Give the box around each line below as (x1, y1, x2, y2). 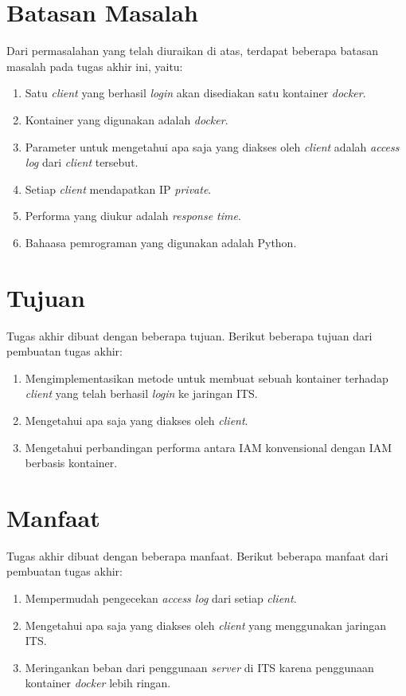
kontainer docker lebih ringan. (25, 674, 171, 691)
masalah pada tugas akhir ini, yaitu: (6, 57, 183, 74)
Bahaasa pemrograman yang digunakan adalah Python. (25, 234, 297, 250)
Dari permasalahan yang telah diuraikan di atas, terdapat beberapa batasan (6, 42, 378, 59)
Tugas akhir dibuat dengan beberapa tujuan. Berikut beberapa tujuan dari (6, 327, 373, 344)
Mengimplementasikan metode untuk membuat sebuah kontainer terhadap (25, 369, 388, 386)
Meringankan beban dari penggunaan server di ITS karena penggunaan (25, 659, 374, 675)
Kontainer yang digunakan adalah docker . (25, 111, 228, 128)
